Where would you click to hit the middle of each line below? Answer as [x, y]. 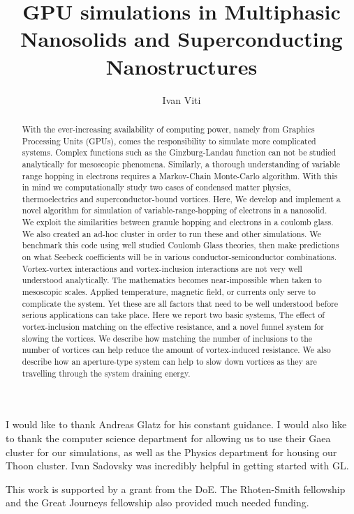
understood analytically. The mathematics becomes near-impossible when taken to [172, 280]
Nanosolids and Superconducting [182, 39]
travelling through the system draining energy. [106, 373]
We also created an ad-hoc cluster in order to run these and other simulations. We [171, 233]
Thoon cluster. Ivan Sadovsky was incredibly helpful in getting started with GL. [177, 466]
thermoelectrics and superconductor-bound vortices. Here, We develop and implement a [181, 198]
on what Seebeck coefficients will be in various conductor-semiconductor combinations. [179, 257]
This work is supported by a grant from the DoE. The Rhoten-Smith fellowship [176, 489]
